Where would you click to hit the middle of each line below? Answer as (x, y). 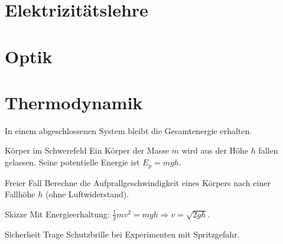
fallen (268, 150)
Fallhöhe (20, 194)
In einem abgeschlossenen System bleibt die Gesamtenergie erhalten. (129, 130)
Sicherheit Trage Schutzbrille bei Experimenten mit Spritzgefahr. (122, 234)
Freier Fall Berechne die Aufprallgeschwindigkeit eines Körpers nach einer (138, 182)
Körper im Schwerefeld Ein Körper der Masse (87, 150)
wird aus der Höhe (215, 150)
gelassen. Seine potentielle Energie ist (72, 162)
